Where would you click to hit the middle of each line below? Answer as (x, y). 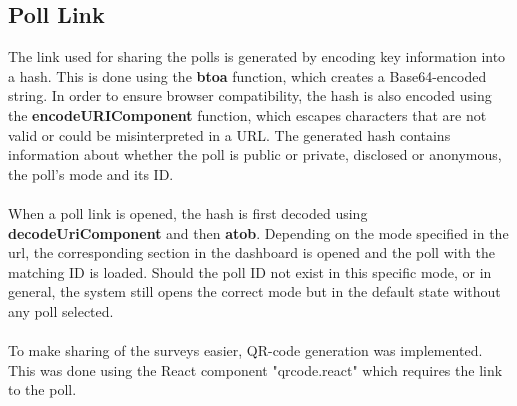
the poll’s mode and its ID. (91, 173)
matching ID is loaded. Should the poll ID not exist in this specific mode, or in (250, 271)
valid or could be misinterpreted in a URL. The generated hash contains (229, 134)
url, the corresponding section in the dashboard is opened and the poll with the (252, 252)
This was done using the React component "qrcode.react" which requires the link (255, 369)
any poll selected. (61, 310)
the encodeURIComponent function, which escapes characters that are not (247, 114)
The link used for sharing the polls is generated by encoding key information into (257, 56)
